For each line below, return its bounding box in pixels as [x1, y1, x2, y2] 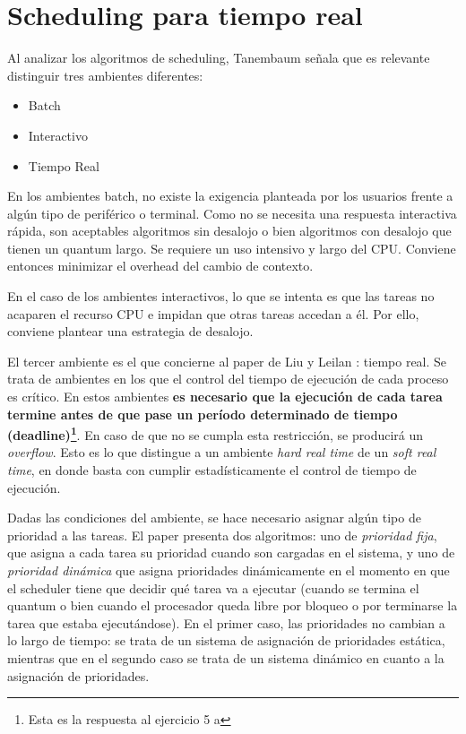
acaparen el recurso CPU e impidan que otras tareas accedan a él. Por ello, [7, 304, 419, 323]
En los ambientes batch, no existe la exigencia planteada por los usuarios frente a [7, 186, 453, 205]
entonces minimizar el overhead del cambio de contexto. [7, 256, 314, 275]
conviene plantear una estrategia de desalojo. [7, 322, 254, 341]
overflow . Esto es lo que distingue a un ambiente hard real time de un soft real [7, 443, 436, 462]
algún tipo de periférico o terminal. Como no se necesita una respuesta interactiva [7, 203, 457, 222]
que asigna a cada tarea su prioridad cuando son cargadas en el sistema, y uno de [7, 543, 455, 562]
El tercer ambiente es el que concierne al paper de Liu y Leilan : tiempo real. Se [7, 351, 447, 370]
